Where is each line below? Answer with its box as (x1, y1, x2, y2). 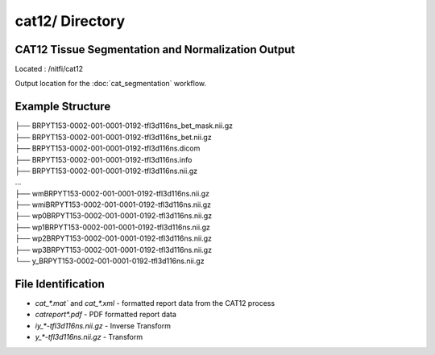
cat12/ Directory (14, 12, 125, 30)
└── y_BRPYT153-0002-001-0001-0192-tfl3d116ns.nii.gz (14, 256, 205, 266)
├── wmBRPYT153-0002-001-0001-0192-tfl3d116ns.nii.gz (14, 188, 209, 198)
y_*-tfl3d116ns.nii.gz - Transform (35, 332, 143, 342)
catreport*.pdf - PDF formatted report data (35, 310, 177, 320)
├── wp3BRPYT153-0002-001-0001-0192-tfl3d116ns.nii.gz (14, 245, 213, 254)
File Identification (14, 277, 105, 291)
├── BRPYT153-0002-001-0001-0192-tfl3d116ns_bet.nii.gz (14, 132, 213, 142)
